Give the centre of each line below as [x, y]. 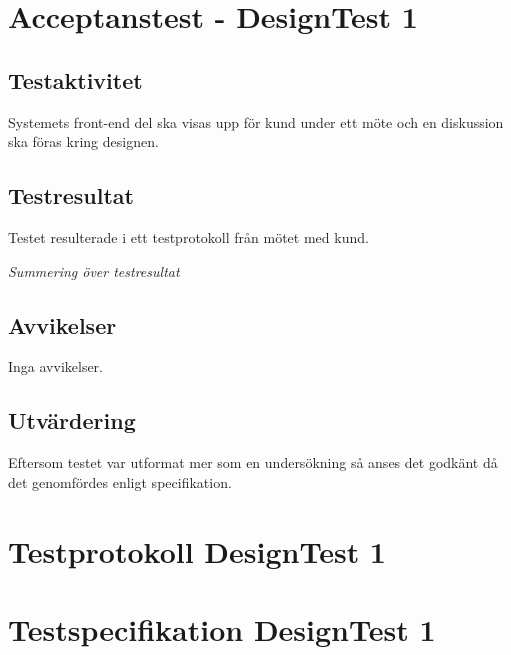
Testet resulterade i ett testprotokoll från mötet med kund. [188, 236]
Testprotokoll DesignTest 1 [197, 550]
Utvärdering [72, 420]
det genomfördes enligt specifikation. [120, 481]
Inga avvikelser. [56, 366]
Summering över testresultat [94, 270]
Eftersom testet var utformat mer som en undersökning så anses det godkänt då [253, 462]
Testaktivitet [75, 79]
